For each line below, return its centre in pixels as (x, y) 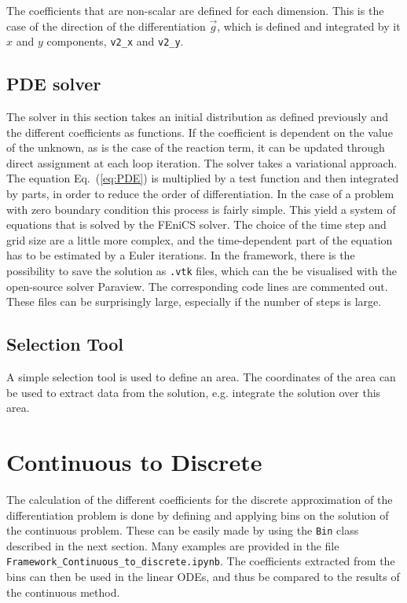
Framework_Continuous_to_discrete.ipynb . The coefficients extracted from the (201, 561)
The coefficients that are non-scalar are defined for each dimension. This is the (195, 10)
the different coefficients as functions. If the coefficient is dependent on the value (200, 132)
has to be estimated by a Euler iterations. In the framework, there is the (181, 255)
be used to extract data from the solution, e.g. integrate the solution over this (194, 392)
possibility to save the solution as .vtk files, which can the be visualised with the (202, 270)
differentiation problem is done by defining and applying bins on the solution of (198, 515)
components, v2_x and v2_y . (115, 41)
